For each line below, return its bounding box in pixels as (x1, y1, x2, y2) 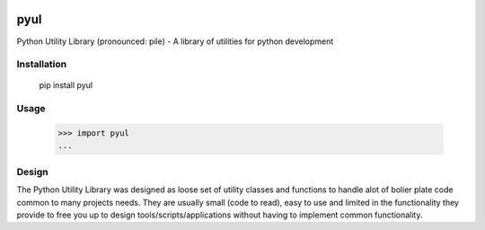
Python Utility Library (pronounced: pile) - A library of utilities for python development (16, 36, 334, 47)
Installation (16, 58, 67, 71)
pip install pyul (39, 80, 93, 91)
